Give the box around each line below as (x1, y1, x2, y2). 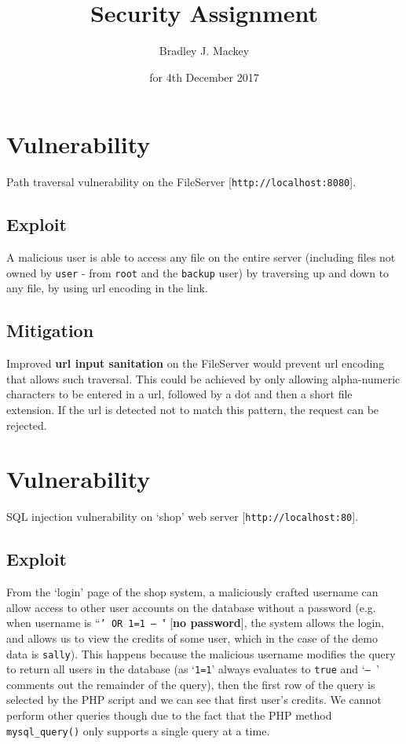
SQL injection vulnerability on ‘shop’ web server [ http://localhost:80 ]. (6, 508, 359, 525)
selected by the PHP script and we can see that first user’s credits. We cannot (6, 691, 382, 708)
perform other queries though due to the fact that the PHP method (6, 707, 332, 724)
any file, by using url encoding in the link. (6, 280, 208, 296)
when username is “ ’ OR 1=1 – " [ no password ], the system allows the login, (6, 614, 384, 631)
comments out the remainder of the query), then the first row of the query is (6, 676, 375, 692)
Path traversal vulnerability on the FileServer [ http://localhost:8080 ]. (6, 174, 357, 190)
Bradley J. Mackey (159, 42, 250, 59)
